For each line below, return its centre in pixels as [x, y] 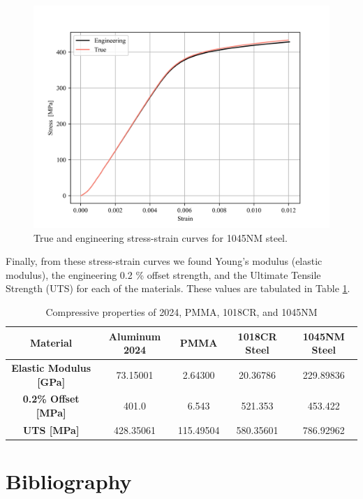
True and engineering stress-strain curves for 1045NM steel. [161, 237]
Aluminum [135, 336]
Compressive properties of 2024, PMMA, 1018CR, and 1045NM [181, 311]
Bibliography [69, 481]
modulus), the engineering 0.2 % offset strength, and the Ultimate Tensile [163, 274]
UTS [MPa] [51, 429]
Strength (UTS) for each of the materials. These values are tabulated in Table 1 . [178, 288]
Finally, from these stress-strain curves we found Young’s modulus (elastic [164, 261]
